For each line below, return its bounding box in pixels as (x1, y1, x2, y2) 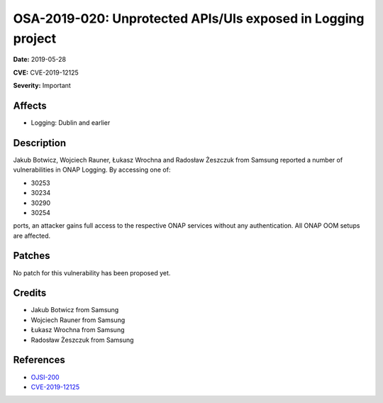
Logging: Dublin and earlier (30, 118, 111, 127)
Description (13, 137, 67, 149)
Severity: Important (13, 82, 71, 90)
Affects (13, 99, 48, 111)
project (13, 31, 57, 46)
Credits (13, 287, 47, 299)
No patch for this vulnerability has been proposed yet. (13, 268, 171, 277)
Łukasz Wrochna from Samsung (30, 326, 125, 334)
